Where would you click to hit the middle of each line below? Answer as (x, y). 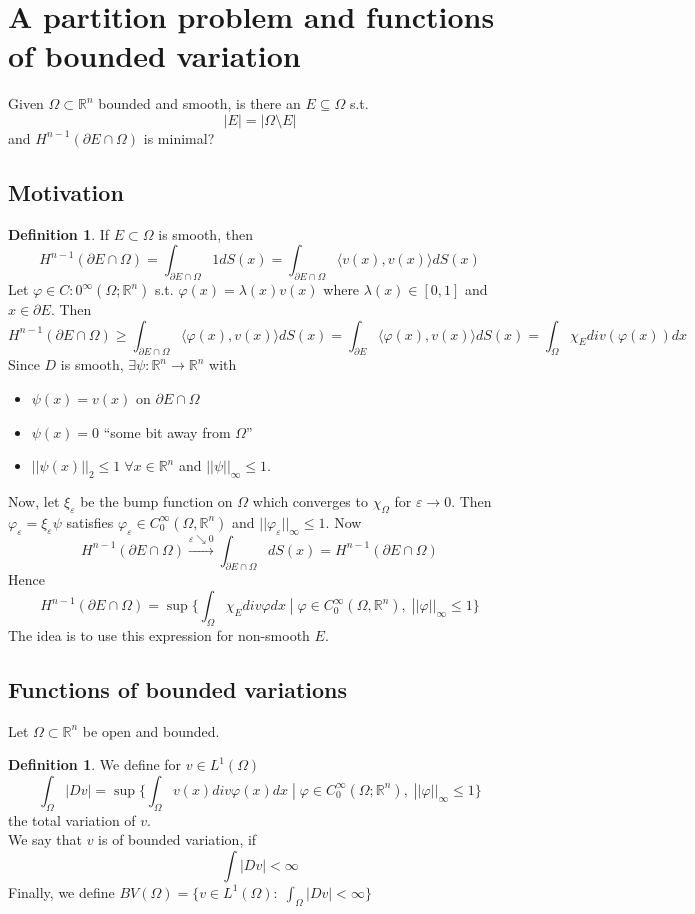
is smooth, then (205, 233)
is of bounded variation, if (177, 839)
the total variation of (72, 819)
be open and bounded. (151, 730)
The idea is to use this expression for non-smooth (159, 634)
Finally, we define (61, 891)
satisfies (90, 521)
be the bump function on (156, 501)
